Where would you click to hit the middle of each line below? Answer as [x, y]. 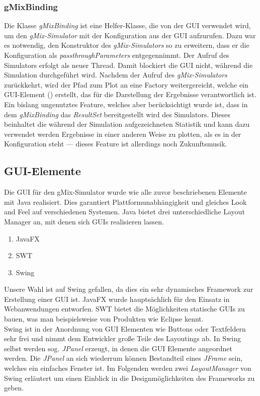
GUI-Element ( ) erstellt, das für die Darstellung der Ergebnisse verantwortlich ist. [130, 94]
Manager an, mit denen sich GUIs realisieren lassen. [84, 221]
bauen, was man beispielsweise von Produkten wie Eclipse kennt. [104, 319]
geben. [14, 388]
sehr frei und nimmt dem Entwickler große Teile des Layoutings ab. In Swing [122, 338]
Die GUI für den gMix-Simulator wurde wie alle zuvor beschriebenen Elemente [125, 192]
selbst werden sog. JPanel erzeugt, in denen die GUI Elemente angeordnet [118, 348]
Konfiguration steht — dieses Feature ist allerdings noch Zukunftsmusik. [116, 144]
